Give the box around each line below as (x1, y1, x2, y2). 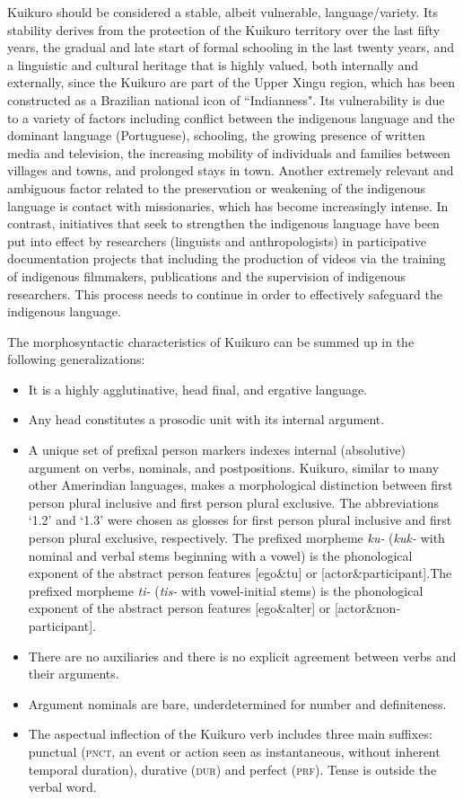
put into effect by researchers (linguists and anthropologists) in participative (7, 231, 426, 250)
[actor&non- (334, 599, 401, 617)
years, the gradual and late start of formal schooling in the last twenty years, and (7, 38, 454, 57)
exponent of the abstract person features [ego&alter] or (28, 599, 331, 617)
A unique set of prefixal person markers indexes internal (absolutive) (28, 440, 406, 459)
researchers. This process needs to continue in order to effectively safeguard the (7, 284, 442, 303)
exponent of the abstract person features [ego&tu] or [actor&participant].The (28, 564, 452, 582)
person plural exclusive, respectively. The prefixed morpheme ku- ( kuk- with (28, 528, 445, 547)
